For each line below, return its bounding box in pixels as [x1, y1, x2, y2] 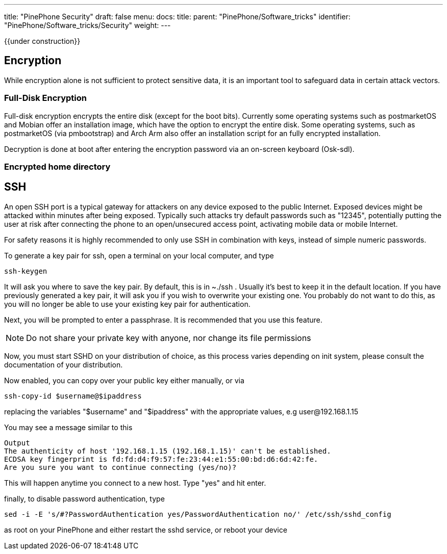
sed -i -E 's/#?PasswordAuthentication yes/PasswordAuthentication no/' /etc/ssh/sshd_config [4, 510, 391, 518]
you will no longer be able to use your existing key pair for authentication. [4, 299, 251, 308]
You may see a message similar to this [4, 423, 133, 432]
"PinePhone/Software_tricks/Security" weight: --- [4, 21, 171, 30]
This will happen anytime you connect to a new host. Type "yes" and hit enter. [4, 478, 266, 487]
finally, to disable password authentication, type [4, 494, 165, 503]
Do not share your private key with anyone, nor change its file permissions [26, 332, 311, 343]
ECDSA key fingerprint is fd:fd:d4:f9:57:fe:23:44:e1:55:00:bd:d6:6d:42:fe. [4, 455, 318, 463]
